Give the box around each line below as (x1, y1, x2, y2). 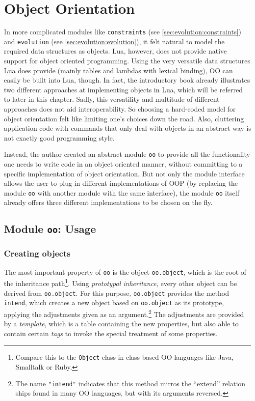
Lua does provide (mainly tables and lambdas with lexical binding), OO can (4, 65, 233, 75)
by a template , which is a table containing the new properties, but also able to (4, 318, 239, 329)
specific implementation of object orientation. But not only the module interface (4, 168, 245, 178)
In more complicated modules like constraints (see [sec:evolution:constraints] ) (4, 27, 242, 37)
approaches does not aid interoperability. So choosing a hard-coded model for (4, 104, 236, 114)
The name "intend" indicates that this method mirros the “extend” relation (15, 378, 246, 388)
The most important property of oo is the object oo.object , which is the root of (4, 266, 247, 277)
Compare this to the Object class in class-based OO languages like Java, (15, 352, 234, 362)
